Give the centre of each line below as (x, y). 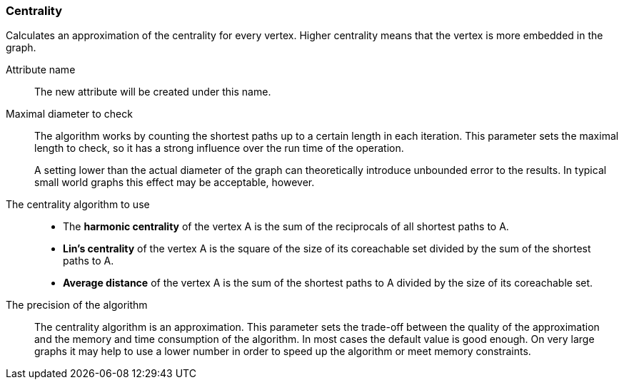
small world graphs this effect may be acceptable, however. (175, 183)
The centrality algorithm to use (78, 205)
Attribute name (41, 70)
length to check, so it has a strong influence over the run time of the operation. (219, 148)
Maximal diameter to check (69, 114)
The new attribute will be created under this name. (153, 92)
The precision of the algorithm (77, 305)
